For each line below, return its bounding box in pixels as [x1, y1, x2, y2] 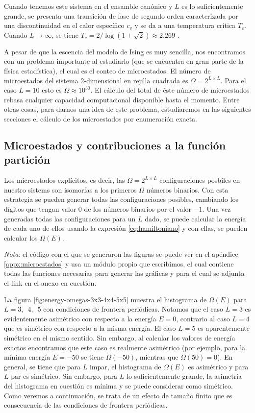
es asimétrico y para [188, 361, 249, 371]
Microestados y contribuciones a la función [4, 137, 226, 152]
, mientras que [135, 352, 178, 362]
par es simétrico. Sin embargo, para [11, 371, 118, 381]
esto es [42, 85, 62, 95]
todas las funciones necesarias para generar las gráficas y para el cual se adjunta [4, 268, 245, 278]
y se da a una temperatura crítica [134, 20, 236, 30]
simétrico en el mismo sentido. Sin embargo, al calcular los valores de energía [4, 333, 235, 343]
